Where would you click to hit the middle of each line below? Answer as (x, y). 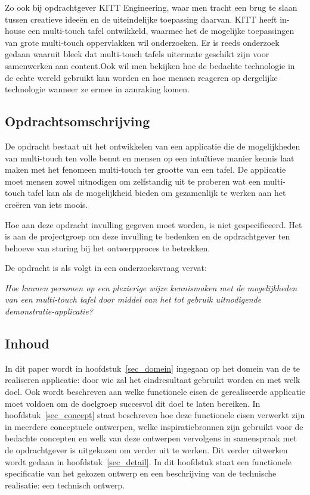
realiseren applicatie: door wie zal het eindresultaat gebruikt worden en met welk (153, 380)
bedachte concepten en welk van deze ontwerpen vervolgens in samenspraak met (151, 438)
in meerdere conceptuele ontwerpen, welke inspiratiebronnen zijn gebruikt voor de (154, 426)
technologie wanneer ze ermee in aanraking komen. (97, 89)
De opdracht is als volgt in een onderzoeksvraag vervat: (106, 268)
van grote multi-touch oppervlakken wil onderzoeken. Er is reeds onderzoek (142, 42)
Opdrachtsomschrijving (77, 121)
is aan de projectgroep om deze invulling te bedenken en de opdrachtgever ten (148, 236)
